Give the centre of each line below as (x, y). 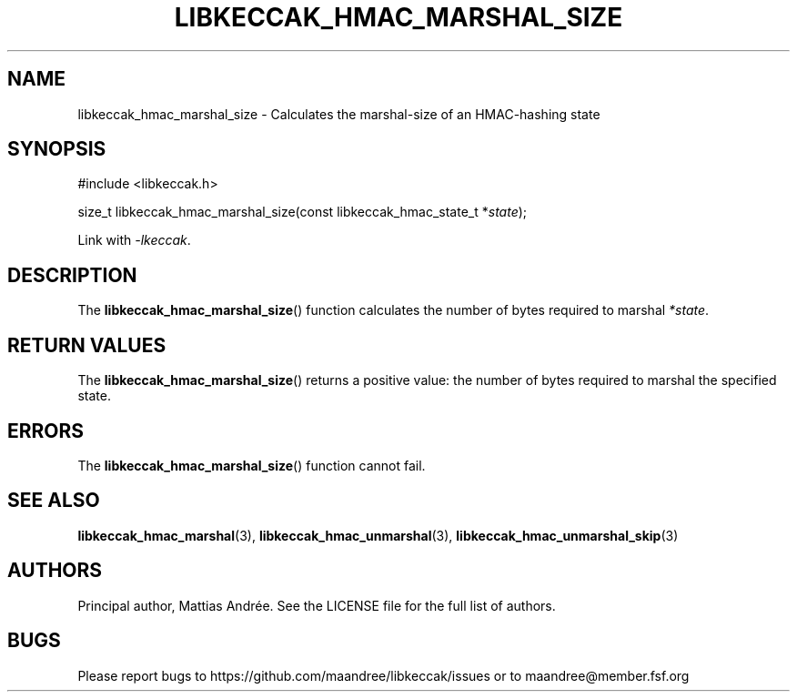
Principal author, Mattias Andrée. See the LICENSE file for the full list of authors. (317, 605)
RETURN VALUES (87, 345)
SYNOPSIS (57, 149)
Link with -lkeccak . (134, 240)
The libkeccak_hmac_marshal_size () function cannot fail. (252, 465)
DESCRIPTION (72, 275)
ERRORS (46, 431)
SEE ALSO (54, 501)
